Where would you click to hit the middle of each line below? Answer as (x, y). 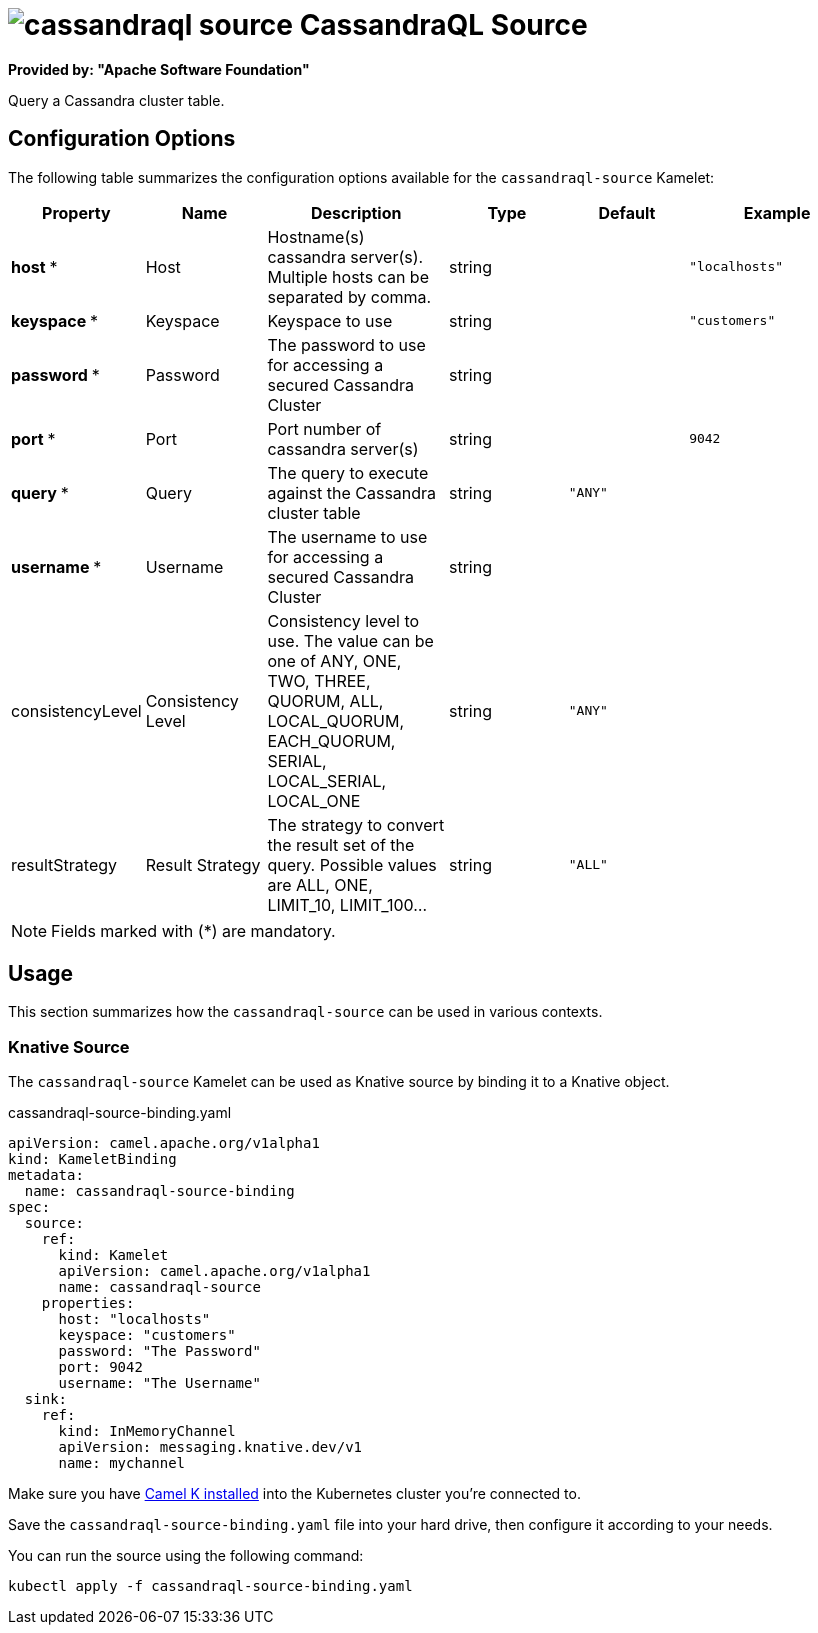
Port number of (324, 428)
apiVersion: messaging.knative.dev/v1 (210, 1447)
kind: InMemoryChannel (147, 1431)
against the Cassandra (352, 492)
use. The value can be (350, 640)
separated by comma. (349, 296)
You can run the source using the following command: (186, 1556)
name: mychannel (122, 1463)
